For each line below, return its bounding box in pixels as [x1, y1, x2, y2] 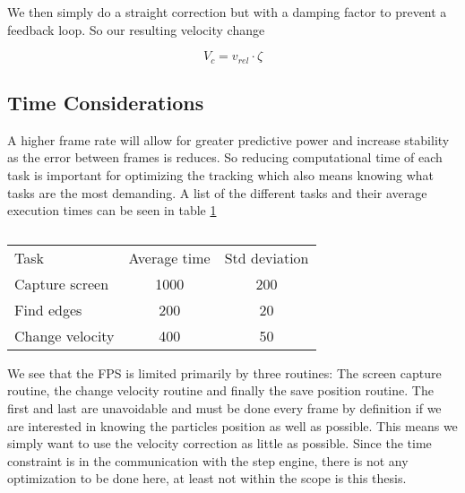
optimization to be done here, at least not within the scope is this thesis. [7, 469, 407, 488]
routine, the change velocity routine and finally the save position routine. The [7, 381, 434, 400]
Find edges [14, 298, 82, 320]
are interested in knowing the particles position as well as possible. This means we [7, 416, 458, 435]
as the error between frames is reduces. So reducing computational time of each [7, 148, 443, 167]
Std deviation [224, 246, 309, 268]
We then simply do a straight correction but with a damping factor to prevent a [7, 3, 447, 21]
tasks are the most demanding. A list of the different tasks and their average [7, 183, 427, 202]
